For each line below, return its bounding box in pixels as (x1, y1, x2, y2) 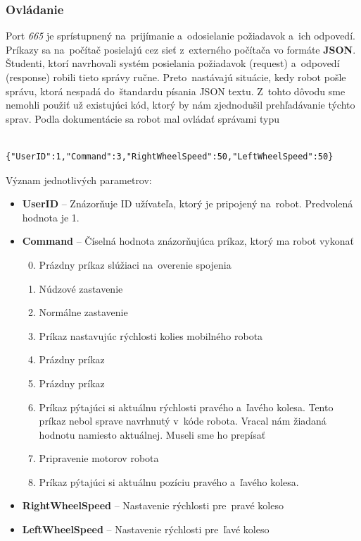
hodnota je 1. (22, 209, 80, 224)
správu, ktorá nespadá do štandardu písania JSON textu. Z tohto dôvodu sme (6, 83, 346, 98)
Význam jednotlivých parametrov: (6, 172, 152, 187)
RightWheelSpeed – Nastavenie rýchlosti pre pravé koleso (22, 498, 284, 513)
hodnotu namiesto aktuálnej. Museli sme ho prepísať (39, 427, 266, 442)
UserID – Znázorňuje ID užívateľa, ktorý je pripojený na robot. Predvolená (22, 196, 353, 211)
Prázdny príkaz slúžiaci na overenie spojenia (39, 257, 232, 272)
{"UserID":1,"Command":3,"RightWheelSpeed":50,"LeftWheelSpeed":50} (6, 151, 334, 162)
